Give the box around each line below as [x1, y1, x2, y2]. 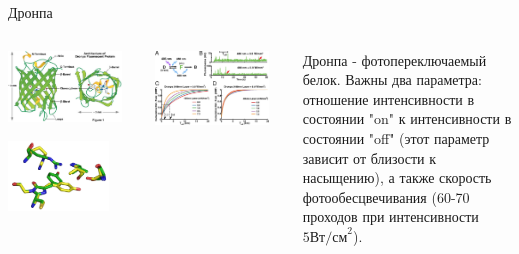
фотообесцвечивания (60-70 [302, 186, 470, 207]
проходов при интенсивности [302, 206, 479, 227]
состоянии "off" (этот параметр [302, 127, 490, 148]
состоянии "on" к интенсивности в [302, 108, 512, 129]
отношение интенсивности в [302, 88, 475, 109]
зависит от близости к [302, 147, 437, 168]
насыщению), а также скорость [302, 167, 492, 188]
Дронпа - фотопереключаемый [302, 49, 487, 70]
